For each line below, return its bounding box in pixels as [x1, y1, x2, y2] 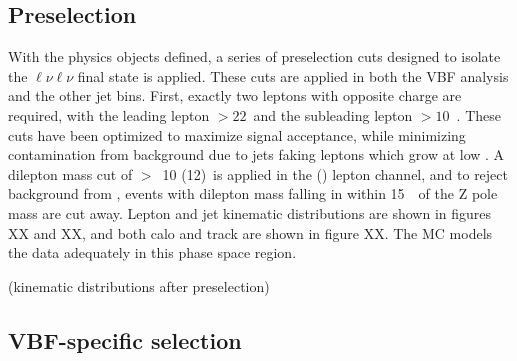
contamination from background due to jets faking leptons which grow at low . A [8, 144, 505, 165]
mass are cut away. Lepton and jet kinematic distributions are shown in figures [8, 202, 492, 223]
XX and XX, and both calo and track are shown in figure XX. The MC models [8, 222, 493, 243]
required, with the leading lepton [8, 104, 210, 125]
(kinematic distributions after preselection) [8, 275, 270, 296]
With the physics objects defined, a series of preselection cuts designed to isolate [8, 46, 501, 67]
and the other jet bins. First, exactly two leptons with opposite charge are [8, 85, 462, 106]
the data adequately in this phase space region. [8, 242, 297, 263]
